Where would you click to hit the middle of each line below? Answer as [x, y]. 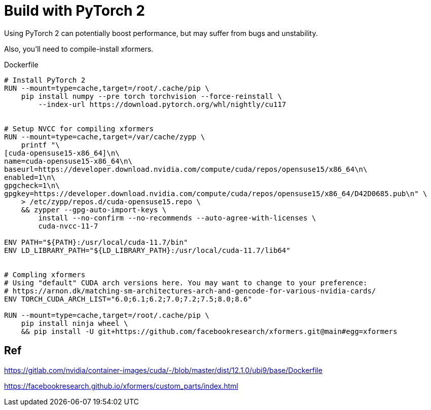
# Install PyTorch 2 [45, 80]
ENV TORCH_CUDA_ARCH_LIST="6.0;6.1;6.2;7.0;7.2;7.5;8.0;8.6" [128, 299]
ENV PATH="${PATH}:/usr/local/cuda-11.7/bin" [96, 242]
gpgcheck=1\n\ [32, 185]
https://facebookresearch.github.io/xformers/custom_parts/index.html [121, 386]
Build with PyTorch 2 [75, 11]
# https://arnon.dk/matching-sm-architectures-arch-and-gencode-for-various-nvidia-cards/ [190, 291]
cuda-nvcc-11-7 [68, 226]
